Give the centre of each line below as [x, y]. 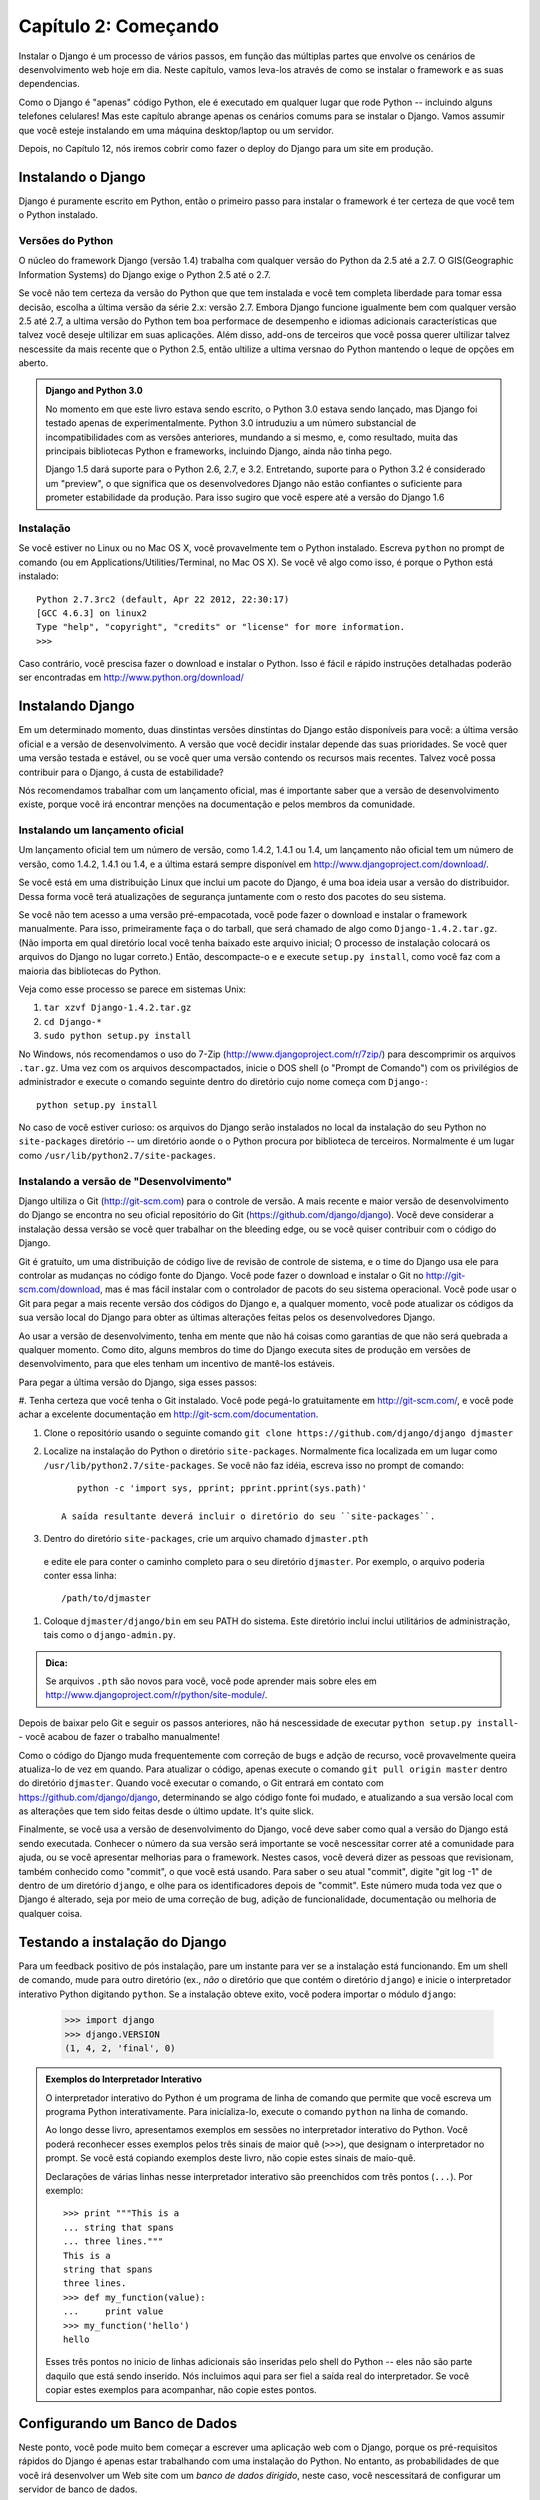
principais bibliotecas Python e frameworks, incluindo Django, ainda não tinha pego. [219, 451]
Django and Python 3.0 [94, 391]
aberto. [33, 363]
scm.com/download [59, 1289]
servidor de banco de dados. [78, 2489]
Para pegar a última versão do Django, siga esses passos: [137, 1382]
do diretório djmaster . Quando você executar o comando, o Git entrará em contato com [201, 1783]
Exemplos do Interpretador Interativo [123, 2079]
